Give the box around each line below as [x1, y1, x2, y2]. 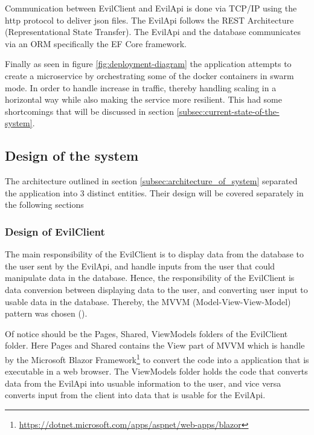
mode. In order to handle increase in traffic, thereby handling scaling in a [5, 81, 277, 94]
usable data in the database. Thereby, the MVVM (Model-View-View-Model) [5, 295, 291, 308]
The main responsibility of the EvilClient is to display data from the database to [5, 248, 304, 260]
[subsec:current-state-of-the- [176, 105, 280, 117]
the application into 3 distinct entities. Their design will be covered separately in [5, 186, 304, 199]
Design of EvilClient [5, 224, 105, 239]
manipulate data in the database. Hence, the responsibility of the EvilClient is [5, 271, 295, 284]
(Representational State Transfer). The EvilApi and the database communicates [5, 25, 301, 38]
